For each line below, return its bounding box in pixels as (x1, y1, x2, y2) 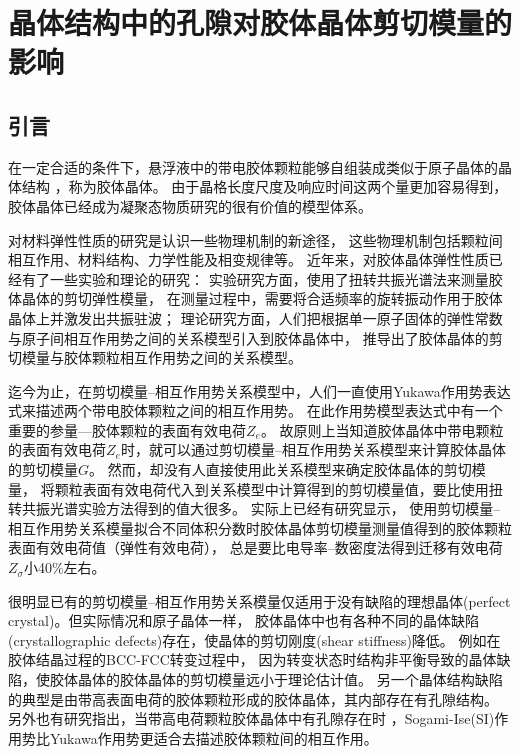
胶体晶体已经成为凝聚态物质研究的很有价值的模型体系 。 (8, 195, 372, 216)
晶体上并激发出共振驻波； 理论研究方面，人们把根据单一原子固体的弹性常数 (8, 307, 503, 328)
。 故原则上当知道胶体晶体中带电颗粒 (260, 419, 504, 440)
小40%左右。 (23, 557, 106, 578)
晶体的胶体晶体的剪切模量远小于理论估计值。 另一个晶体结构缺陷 (77, 669, 503, 690)
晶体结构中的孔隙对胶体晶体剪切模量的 (8, 2, 513, 43)
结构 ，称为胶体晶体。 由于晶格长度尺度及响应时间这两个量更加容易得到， (21, 176, 508, 197)
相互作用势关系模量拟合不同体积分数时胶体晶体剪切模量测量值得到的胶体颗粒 (8, 517, 512, 538)
